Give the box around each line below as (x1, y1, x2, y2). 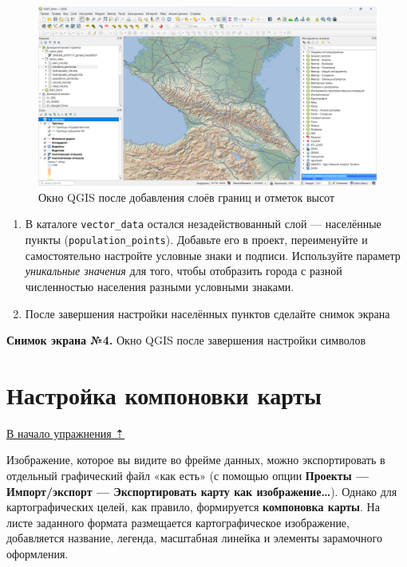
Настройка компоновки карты (6, 378, 322, 411)
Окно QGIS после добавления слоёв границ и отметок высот (38, 188, 335, 205)
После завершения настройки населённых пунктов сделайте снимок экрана (25, 305, 390, 321)
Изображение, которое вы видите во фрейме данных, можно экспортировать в (6, 451, 385, 468)
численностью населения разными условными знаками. (25, 278, 294, 294)
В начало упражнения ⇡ (6, 424, 125, 441)
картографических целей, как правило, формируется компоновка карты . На (6, 498, 380, 515)
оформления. (6, 545, 69, 561)
